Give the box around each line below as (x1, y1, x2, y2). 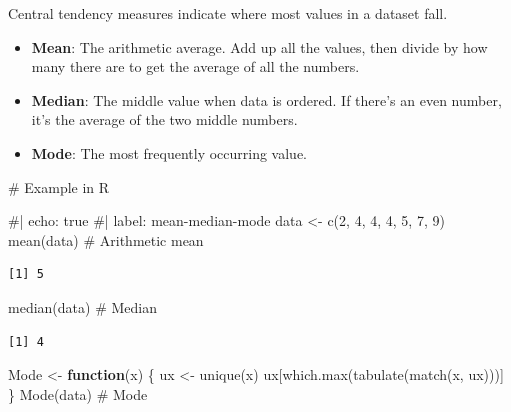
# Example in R (8, 176, 110, 197)
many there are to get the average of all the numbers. (31, 56, 360, 77)
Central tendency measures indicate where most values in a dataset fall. (8, 3, 448, 23)
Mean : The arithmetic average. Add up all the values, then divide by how (31, 36, 488, 57)
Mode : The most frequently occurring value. (31, 142, 308, 163)
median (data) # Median (8, 296, 157, 317)
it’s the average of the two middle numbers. (31, 109, 298, 130)
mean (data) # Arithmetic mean (8, 229, 204, 250)
